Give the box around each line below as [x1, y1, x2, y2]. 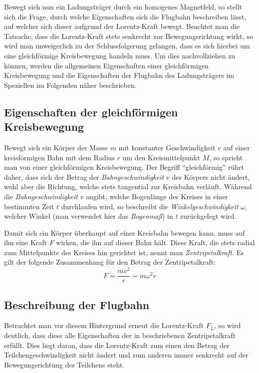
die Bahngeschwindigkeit [4, 191, 78, 201]
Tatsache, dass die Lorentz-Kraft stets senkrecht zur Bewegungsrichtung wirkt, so [4, 30, 253, 41]
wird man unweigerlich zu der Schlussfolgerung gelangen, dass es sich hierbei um [4, 40, 250, 51]
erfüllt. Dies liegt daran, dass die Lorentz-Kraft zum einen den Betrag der [4, 340, 230, 350]
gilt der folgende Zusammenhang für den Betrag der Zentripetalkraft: [4, 257, 216, 267]
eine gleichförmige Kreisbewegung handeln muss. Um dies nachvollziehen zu [4, 50, 236, 60]
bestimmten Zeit [4, 201, 54, 211]
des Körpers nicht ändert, [172, 171, 250, 182]
